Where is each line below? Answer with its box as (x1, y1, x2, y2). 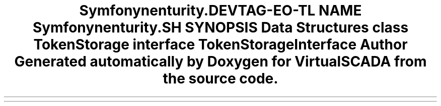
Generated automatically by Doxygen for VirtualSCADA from (14, 53, 427, 70)
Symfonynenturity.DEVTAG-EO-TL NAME (79, 2, 362, 19)
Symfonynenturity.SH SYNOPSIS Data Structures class (32, 19, 409, 36)
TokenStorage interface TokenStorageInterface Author (33, 36, 408, 53)
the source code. (163, 70, 278, 87)
